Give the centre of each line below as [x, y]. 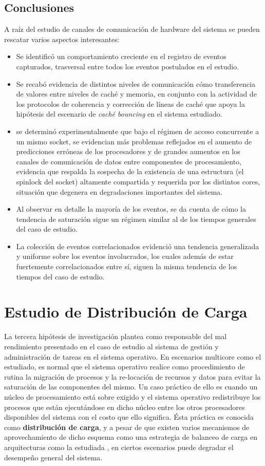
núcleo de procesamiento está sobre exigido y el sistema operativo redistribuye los [132, 396]
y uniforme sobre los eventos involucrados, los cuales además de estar [125, 256]
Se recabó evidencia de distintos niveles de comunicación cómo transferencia [136, 83]
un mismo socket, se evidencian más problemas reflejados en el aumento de [134, 141]
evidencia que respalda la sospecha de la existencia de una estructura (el [130, 171]
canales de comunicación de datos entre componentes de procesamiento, [129, 161]
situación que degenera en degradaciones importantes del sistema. [119, 191]
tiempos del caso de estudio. [60, 276]
